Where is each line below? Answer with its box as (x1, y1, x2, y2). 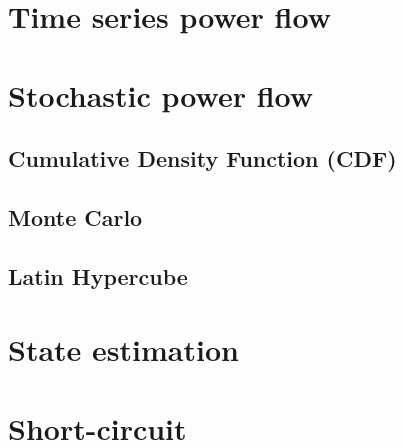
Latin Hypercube (8, 260, 188, 291)
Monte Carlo (8, 201, 143, 232)
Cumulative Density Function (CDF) (8, 143, 397, 174)
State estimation (8, 329, 239, 370)
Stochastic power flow (8, 74, 314, 115)
